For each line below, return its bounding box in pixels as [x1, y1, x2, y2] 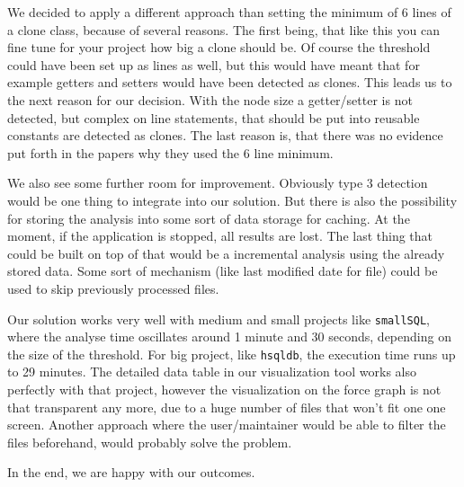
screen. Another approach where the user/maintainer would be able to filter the [7, 415, 446, 434]
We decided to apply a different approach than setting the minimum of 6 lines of [7, 3, 451, 21]
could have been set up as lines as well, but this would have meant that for [7, 55, 420, 74]
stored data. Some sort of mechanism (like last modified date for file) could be [7, 261, 438, 280]
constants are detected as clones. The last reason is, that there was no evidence [7, 126, 443, 145]
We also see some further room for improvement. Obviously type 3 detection [7, 173, 428, 192]
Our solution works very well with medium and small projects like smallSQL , [7, 309, 430, 328]
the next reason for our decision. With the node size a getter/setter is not [7, 90, 413, 109]
